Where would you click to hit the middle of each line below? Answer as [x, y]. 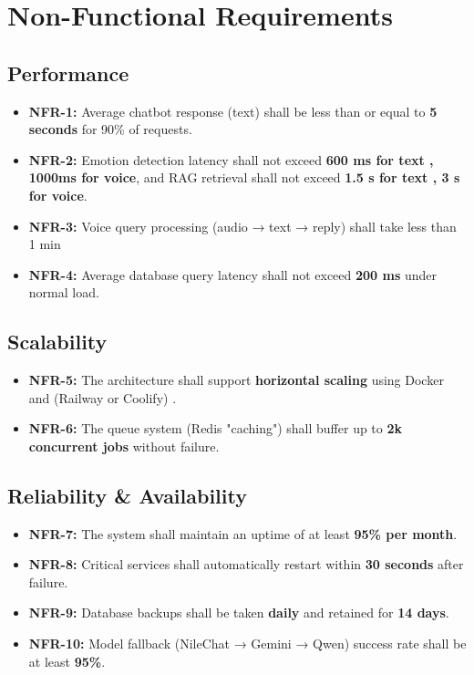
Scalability [57, 342]
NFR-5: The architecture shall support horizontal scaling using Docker [236, 380]
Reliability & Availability [127, 495]
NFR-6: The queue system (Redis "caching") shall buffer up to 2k [216, 428]
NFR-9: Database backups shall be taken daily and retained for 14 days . [239, 613]
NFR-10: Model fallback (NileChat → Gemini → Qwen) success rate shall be [247, 644]
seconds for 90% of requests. [110, 129]
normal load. [64, 292]
